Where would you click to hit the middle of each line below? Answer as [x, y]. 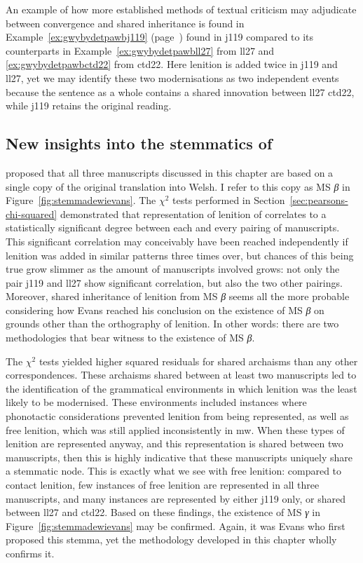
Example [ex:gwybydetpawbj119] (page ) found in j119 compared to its [160, 37]
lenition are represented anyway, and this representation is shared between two [174, 443]
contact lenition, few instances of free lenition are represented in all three [163, 485]
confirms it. [30, 553]
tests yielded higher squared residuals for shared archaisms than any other [198, 361]
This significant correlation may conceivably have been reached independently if [177, 241]
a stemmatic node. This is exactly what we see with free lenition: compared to [174, 471]
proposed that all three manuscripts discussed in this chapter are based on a [170, 172]
